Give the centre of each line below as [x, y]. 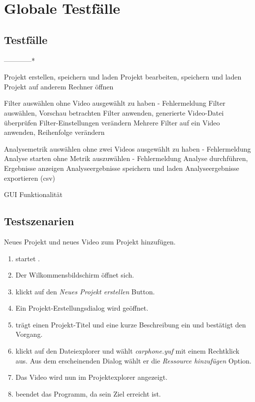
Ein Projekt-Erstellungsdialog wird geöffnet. [82, 308]
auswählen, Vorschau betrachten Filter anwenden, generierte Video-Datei [114, 112]
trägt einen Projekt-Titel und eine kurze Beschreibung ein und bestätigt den [131, 324]
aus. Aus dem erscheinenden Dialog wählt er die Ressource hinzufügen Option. [133, 360]
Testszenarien [39, 221]
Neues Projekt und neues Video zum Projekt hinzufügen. [90, 241]
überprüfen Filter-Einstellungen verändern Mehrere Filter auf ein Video [112, 122]
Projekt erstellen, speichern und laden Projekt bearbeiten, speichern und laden [123, 77]
